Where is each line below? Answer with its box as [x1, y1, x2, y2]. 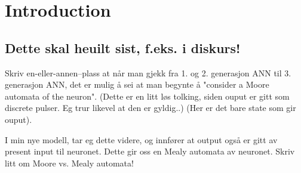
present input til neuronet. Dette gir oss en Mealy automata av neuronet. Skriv [5, 145, 295, 157]
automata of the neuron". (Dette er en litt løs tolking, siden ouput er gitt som [5, 89, 290, 102]
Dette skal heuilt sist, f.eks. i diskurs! [5, 38, 241, 57]
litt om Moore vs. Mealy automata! [5, 156, 134, 169]
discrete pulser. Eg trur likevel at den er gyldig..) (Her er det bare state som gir [5, 101, 296, 114]
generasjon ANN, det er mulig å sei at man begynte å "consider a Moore [5, 78, 269, 91]
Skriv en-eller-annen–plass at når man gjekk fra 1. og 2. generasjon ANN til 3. [5, 66, 291, 79]
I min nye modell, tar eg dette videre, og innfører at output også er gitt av [5, 133, 278, 146]
